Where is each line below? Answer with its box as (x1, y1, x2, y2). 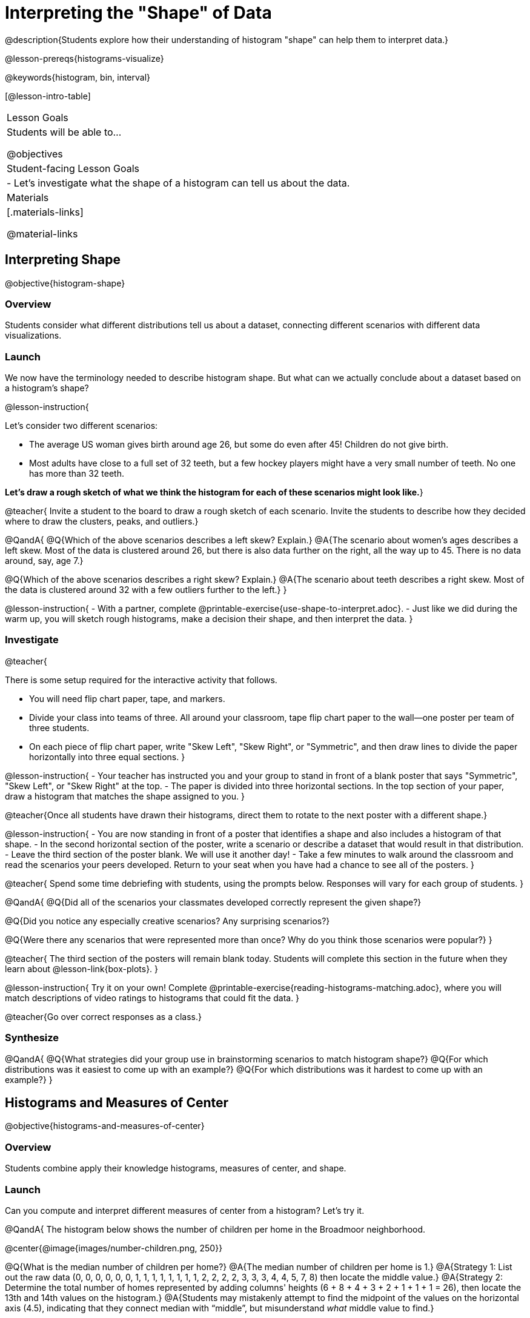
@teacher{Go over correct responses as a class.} (5, 1011, 202, 1022)
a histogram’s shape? (5, 383, 89, 394)
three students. (29, 722, 90, 733)
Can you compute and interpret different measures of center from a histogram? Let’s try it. (5, 1205, 365, 1216)
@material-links (7, 227, 78, 240)
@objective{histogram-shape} (5, 277, 125, 288)
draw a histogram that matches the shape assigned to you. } (5, 790, 245, 801)
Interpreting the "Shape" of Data (5, 2, 272, 23)
